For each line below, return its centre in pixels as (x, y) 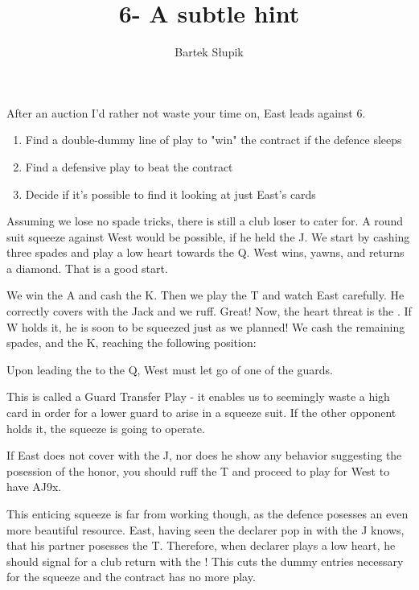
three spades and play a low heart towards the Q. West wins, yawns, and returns (205, 252)
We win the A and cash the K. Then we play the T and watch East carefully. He (205, 295)
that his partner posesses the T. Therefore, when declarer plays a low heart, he (201, 545)
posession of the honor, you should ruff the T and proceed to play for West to (198, 470)
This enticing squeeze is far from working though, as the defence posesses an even (207, 514)
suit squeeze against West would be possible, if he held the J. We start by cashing (208, 236)
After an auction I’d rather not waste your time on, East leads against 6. (186, 112)
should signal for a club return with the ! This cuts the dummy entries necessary (205, 561)
